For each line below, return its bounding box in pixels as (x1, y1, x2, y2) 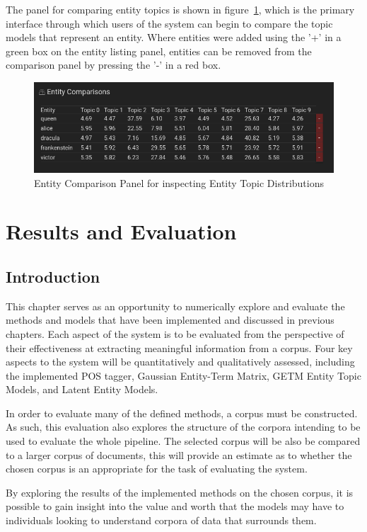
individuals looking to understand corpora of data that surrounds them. (6, 513, 317, 528)
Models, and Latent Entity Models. (6, 382, 158, 397)
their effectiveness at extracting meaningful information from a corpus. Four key (6, 340, 353, 355)
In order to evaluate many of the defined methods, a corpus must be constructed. (6, 405, 358, 420)
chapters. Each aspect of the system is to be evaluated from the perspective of (6, 326, 344, 341)
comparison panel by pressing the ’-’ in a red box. (6, 57, 221, 72)
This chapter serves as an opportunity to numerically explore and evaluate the (6, 298, 345, 313)
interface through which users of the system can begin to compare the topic (6, 16, 333, 30)
